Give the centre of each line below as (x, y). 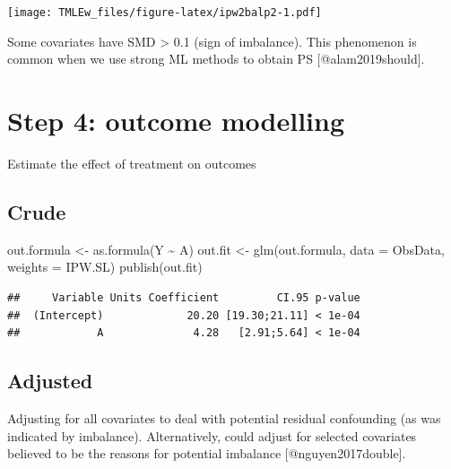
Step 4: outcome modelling (176, 121)
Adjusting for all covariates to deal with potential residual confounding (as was (224, 417)
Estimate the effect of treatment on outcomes (132, 163)
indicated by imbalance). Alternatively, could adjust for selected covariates (212, 435)
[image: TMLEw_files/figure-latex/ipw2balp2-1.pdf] (165, 13)
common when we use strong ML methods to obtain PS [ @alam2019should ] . (216, 59)
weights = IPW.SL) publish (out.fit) (105, 267)
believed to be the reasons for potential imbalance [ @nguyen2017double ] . (207, 453)
